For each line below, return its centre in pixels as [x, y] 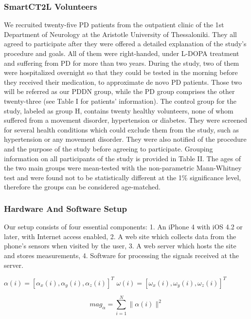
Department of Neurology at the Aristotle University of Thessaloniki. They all [120, 34]
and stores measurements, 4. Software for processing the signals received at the [122, 255]
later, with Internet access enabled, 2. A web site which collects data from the [120, 236]
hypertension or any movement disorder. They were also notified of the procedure [125, 139]
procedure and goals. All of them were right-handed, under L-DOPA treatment [122, 53]
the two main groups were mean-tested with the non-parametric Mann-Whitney [123, 168]
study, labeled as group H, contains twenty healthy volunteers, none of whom [119, 110]
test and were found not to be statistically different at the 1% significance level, [123, 177]
